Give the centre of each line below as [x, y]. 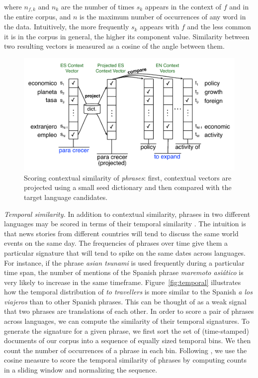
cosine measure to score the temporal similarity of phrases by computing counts [125, 360]
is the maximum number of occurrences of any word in [163, 17]
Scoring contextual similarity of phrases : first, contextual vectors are [128, 177]
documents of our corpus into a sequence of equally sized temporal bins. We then [128, 340]
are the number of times [97, 6]
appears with [160, 27]
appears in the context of [183, 6]
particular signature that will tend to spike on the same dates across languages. [125, 252]
